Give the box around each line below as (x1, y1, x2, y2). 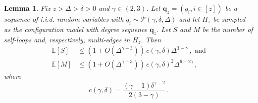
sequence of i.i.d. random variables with (4, 14, 124, 24)
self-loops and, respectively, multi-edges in (4, 34, 130, 44)
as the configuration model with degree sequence (4, 24, 148, 34)
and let (179, 14, 200, 24)
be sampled (213, 14, 246, 24)
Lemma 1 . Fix (4, 3, 51, 13)
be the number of (202, 24, 253, 34)
